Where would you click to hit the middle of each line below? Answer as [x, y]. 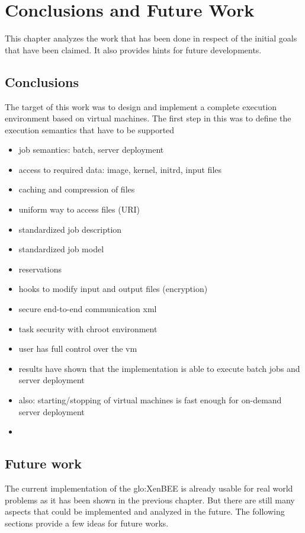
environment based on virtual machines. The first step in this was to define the [148, 118]
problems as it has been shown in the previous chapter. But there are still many [150, 500]
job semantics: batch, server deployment [91, 150]
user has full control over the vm [78, 349]
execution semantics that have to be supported [90, 129]
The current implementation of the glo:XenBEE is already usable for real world [149, 488]
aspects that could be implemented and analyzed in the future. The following [145, 511]
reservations [40, 269]
